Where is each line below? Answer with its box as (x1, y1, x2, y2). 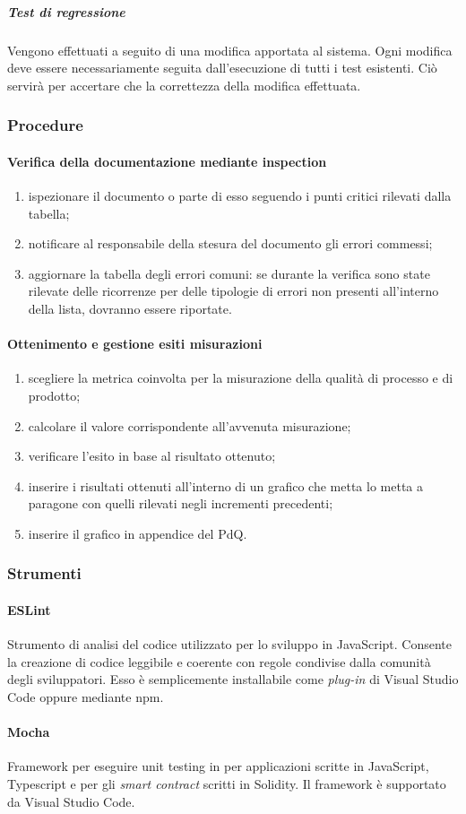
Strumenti (7, 562, 82, 585)
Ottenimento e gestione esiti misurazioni (7, 334, 263, 353)
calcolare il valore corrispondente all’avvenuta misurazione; (28, 416, 351, 435)
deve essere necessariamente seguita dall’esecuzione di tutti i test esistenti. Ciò (7, 58, 437, 77)
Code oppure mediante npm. (7, 687, 164, 706)
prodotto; (28, 385, 81, 404)
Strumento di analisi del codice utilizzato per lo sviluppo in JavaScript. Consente (7, 635, 453, 654)
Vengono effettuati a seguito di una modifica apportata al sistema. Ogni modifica (7, 40, 453, 59)
